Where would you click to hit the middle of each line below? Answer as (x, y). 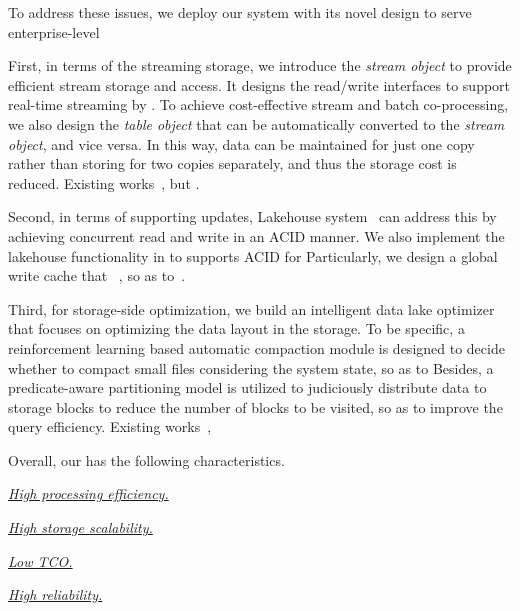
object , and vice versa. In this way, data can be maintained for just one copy (241, 143)
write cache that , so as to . (97, 275)
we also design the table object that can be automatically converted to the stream (256, 123)
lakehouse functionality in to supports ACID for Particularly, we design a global (253, 255)
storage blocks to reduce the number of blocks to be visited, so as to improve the (255, 406)
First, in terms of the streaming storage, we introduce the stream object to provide (260, 65)
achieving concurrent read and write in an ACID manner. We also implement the (256, 235)
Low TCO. (40, 560)
